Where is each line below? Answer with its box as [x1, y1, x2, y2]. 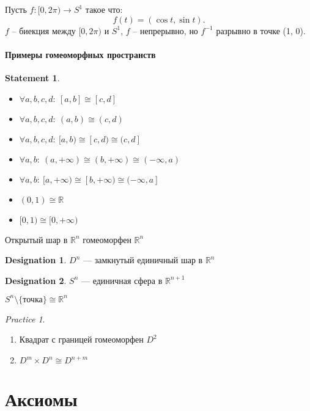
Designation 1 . [5, 253, 67, 266]
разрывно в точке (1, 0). [216, 24, 306, 37]
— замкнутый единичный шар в [83, 253, 203, 266]
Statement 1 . [5, 71, 60, 84]
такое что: [85, 3, 123, 15]
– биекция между [12, 24, 76, 37]
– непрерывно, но [133, 24, 198, 37]
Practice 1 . [5, 312, 45, 325]
